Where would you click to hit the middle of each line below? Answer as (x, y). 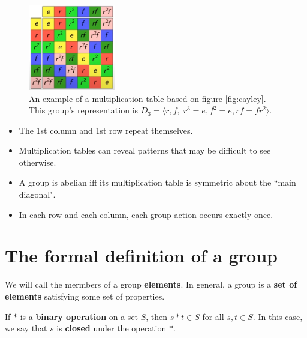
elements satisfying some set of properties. (85, 296)
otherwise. (37, 162)
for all (213, 316)
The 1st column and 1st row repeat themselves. (106, 130)
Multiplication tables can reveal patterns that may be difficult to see (145, 150)
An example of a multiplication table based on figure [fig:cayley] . (148, 98)
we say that (26, 328)
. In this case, (278, 316)
